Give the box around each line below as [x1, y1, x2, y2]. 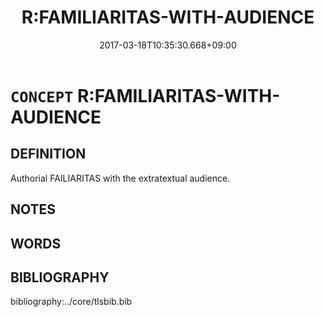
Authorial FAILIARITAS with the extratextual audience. [10, 172, 231, 184]
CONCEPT [10, 87, 74, 106]
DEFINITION [10, 146, 87, 163]
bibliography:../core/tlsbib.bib [10, 296, 133, 308]
